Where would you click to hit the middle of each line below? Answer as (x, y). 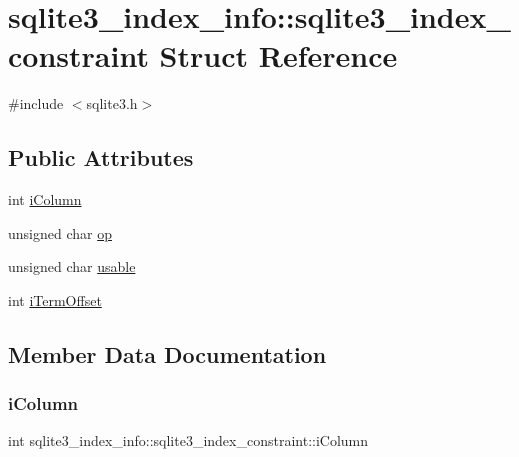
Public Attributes (101, 157)
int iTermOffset (55, 299)
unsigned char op (60, 232)
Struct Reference (278, 55)
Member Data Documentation (167, 353)
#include (36, 103)
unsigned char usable (72, 266)
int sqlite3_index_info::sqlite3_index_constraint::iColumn (188, 440)
